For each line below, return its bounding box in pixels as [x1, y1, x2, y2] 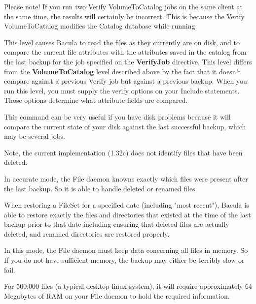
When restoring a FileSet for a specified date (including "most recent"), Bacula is [4, 200, 249, 210]
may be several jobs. [4, 131, 65, 141]
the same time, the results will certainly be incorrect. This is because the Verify [4, 11, 245, 21]
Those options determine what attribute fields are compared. [4, 95, 188, 105]
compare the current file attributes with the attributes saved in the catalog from [4, 47, 247, 57]
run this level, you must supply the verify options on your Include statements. [4, 85, 240, 95]
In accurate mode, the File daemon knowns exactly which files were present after [4, 173, 248, 183]
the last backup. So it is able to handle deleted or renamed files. [4, 183, 197, 193]
